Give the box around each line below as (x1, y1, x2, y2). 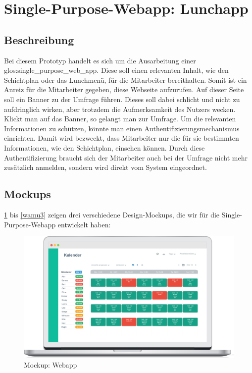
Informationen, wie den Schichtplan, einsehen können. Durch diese (4, 142, 205, 153)
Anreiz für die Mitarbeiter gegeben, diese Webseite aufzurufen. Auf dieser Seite (4, 84, 244, 95)
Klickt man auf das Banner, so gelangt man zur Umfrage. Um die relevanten (4, 113, 236, 124)
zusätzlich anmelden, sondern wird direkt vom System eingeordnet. (4, 162, 207, 172)
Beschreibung (4, 32, 74, 47)
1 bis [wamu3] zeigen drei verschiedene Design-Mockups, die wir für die (4, 209, 220, 219)
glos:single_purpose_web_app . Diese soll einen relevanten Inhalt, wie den (4, 65, 229, 75)
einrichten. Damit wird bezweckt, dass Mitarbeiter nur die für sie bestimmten (4, 133, 239, 143)
